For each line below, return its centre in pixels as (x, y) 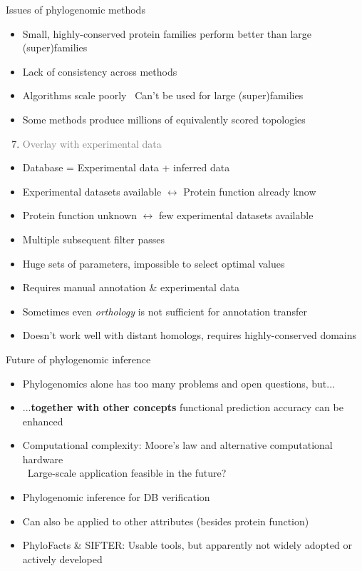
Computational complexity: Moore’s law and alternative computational (177, 445)
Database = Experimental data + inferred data (126, 167)
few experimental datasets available (236, 215)
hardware (43, 459)
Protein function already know (250, 191)
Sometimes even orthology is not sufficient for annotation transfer (165, 311)
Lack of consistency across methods (100, 71)
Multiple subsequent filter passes (93, 239)
